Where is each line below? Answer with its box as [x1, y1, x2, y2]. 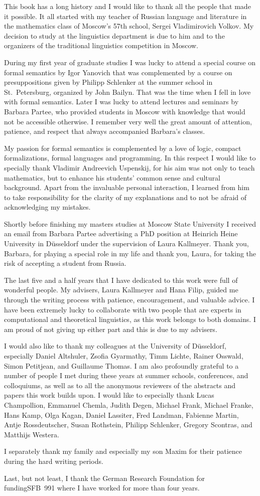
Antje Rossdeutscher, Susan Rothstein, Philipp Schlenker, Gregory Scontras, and [4, 419, 252, 430]
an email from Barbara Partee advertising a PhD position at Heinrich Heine [4, 228, 238, 239]
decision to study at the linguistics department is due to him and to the [4, 30, 225, 41]
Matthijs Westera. [4, 429, 59, 439]
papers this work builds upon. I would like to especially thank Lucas [4, 390, 214, 400]
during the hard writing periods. [4, 455, 103, 466]
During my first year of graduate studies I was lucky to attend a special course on [4, 57, 255, 67]
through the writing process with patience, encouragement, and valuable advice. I [4, 294, 255, 305]
